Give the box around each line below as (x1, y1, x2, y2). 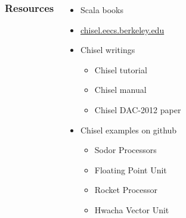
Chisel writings (80, 43, 135, 56)
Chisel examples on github (80, 123, 177, 136)
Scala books (80, 4, 124, 15)
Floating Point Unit (94, 163, 167, 176)
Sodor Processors (94, 144, 157, 156)
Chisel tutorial (94, 63, 147, 76)
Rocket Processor (94, 183, 158, 196)
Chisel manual (94, 83, 147, 96)
